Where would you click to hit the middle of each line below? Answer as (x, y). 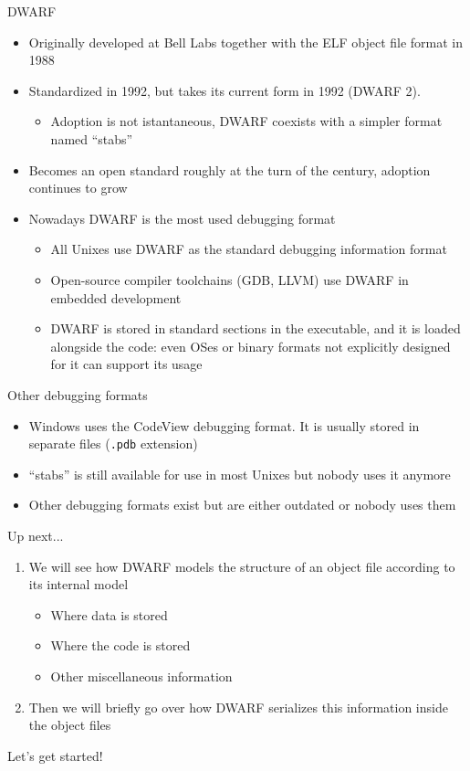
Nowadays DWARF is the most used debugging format (182, 218)
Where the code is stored (120, 645)
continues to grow (78, 188)
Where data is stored (109, 614)
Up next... (36, 535)
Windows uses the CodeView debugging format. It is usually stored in (224, 425)
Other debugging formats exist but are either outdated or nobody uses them (242, 505)
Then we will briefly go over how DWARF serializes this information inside (238, 707)
